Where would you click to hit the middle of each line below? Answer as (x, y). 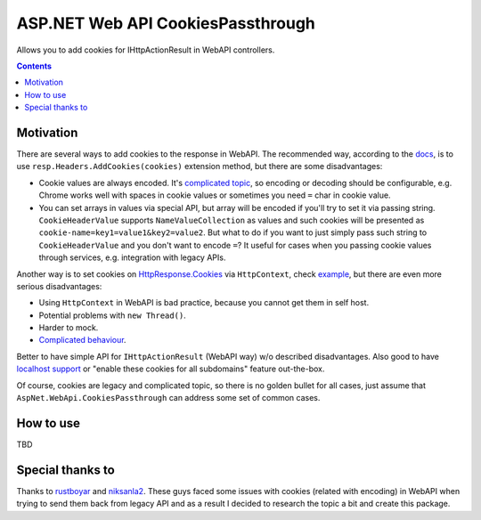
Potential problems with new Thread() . (112, 315)
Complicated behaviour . (82, 340)
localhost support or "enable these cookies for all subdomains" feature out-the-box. (171, 369)
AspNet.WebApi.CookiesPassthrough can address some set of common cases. (168, 398)
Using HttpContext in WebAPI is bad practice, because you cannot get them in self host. (204, 303)
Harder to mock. (69, 328)
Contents (34, 66)
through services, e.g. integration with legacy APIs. (132, 257)
